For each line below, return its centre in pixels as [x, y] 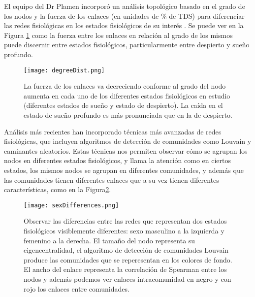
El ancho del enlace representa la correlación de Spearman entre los [125, 269]
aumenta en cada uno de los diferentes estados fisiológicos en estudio [127, 95]
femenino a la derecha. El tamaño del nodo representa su [110, 240]
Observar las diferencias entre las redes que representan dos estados [125, 221]
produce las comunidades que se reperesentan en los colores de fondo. [128, 259]
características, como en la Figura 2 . [58, 189]
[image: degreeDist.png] [64, 70]
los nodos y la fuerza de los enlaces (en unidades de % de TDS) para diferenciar [124, 16]
